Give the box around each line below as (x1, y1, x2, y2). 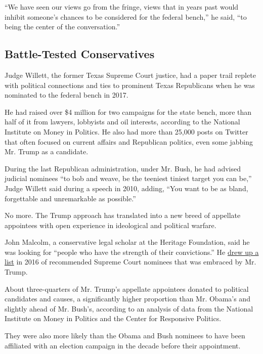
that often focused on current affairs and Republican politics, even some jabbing (5, 136, 253, 147)
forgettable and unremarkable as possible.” (5, 193, 136, 203)
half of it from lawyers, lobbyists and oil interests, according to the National (5, 116, 240, 127)
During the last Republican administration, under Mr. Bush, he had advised (5, 163, 241, 173)
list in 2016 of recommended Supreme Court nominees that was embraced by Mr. (5, 256, 256, 267)
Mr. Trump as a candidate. (5, 146, 89, 157)
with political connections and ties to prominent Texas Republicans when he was (5, 79, 255, 90)
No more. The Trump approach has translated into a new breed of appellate (5, 210, 241, 220)
